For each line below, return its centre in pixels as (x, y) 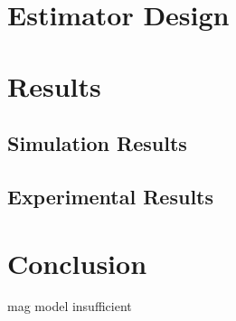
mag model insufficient (70, 306)
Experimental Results (110, 196)
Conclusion (77, 263)
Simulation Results (97, 143)
